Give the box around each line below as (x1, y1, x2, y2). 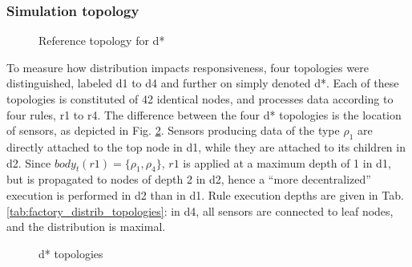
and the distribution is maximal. (6, 218, 166, 235)
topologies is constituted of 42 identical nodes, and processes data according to (6, 91, 394, 107)
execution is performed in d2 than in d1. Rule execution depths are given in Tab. (6, 186, 404, 203)
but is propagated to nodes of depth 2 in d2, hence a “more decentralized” (6, 171, 371, 188)
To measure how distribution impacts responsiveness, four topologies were (6, 59, 369, 75)
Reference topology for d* (38, 32, 165, 49)
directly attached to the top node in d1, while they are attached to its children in (6, 138, 406, 155)
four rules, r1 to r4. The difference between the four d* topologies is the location (6, 106, 402, 123)
